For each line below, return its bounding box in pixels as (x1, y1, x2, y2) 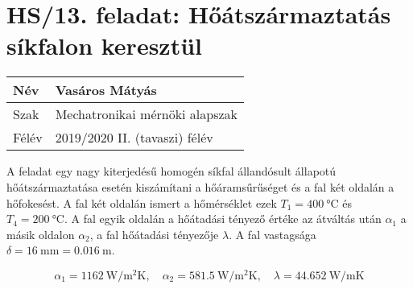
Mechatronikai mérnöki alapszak (55, 105, 238, 124)
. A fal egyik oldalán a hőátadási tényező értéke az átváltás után (64, 210, 382, 227)
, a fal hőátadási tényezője (89, 225, 219, 242)
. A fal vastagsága (229, 225, 316, 242)
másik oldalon (6, 225, 75, 242)
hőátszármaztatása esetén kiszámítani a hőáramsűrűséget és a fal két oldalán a (6, 178, 394, 195)
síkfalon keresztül (6, 29, 203, 62)
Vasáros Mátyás (55, 81, 157, 100)
